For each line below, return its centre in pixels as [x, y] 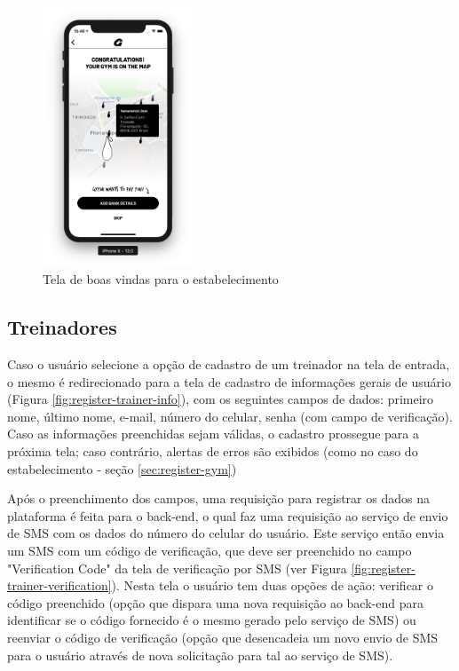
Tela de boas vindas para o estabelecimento [161, 279]
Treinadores [62, 327]
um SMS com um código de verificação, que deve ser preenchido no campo [210, 550]
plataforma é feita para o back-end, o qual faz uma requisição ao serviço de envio [228, 515]
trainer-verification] [59, 585]
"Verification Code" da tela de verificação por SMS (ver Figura [177, 568]
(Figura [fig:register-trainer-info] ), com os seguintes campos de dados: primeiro [221, 399]
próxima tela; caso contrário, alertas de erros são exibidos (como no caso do [213, 451]
